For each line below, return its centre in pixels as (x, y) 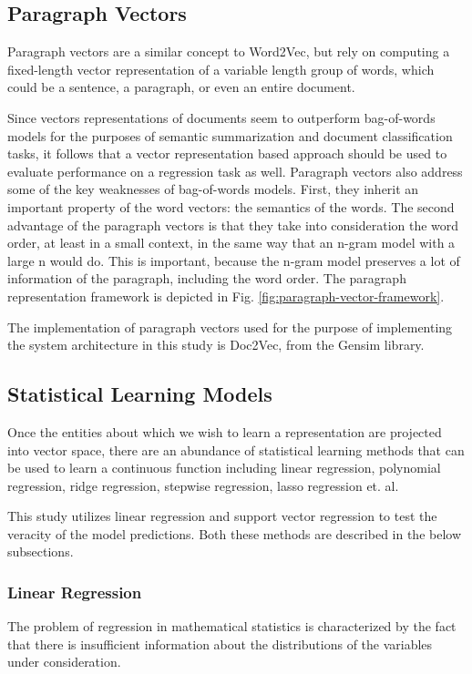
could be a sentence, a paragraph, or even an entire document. (181, 87)
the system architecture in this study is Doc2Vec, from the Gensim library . (216, 345)
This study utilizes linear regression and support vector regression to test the (222, 516)
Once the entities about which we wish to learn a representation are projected (225, 431)
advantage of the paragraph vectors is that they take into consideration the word (233, 225)
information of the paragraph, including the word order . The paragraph (207, 278)
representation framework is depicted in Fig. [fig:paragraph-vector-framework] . (226, 296)
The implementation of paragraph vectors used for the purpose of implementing (230, 327)
